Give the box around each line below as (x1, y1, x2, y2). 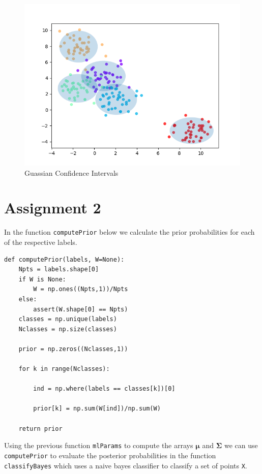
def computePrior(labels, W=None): (4, 256, 125, 263)
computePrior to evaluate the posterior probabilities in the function (4, 450, 216, 460)
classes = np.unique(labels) (18, 315, 117, 323)
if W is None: (18, 275, 66, 283)
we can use (224, 440, 258, 451)
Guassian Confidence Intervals (24, 167, 119, 178)
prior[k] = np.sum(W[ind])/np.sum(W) (33, 405, 161, 413)
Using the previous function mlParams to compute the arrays (4, 440, 193, 451)
